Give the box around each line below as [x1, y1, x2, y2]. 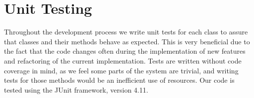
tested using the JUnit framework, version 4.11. [4, 84, 148, 95]
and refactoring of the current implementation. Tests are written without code [4, 55, 242, 65]
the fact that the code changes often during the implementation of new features [4, 46, 246, 56]
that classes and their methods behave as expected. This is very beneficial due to [4, 36, 250, 46]
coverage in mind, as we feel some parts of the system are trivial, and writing [4, 65, 239, 75]
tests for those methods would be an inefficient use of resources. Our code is [4, 75, 235, 85]
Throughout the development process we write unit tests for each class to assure [4, 27, 248, 37]
